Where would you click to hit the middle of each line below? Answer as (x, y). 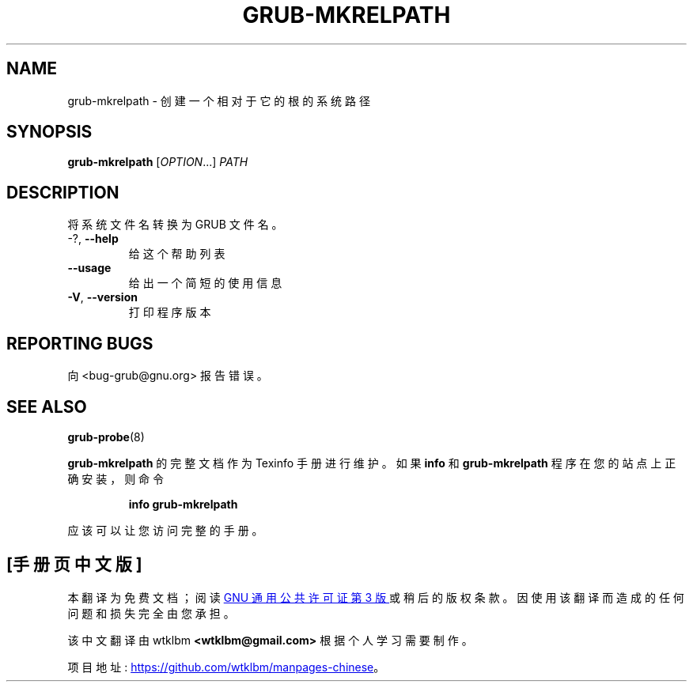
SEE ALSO (47, 406)
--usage (89, 268)
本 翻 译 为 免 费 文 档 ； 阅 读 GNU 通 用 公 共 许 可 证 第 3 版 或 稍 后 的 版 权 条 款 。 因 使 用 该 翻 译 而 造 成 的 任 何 (376, 597)
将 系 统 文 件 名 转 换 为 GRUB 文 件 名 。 (175, 225)
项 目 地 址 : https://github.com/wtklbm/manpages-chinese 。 (226, 667)
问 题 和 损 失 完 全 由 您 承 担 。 (151, 613)
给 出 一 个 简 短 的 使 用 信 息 (205, 283)
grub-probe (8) (106, 437)
